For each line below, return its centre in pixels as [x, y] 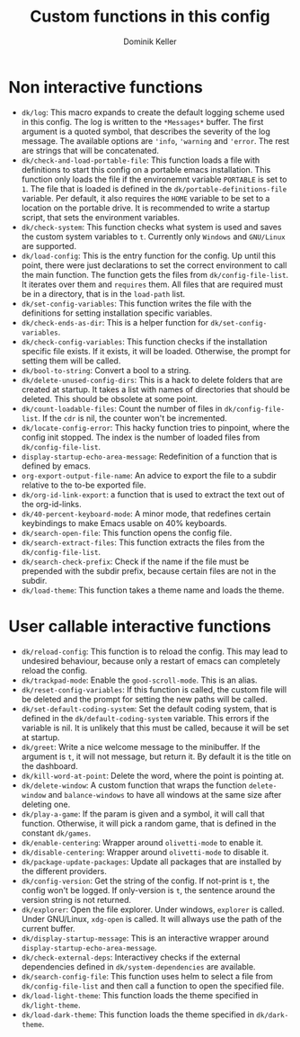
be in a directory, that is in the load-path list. [103, 293]
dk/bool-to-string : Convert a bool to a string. [106, 370]
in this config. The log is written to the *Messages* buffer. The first [142, 121]
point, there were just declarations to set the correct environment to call [154, 265]
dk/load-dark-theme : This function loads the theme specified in [138, 1015]
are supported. [49, 246]
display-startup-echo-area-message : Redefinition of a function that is [149, 456]
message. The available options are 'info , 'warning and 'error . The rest [155, 140]
